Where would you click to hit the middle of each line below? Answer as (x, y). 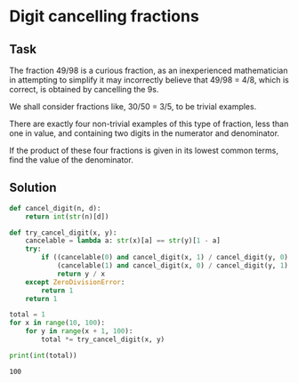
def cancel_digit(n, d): (55, 208)
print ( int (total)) (43, 355)
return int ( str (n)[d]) (67, 216)
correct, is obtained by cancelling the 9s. (84, 89)
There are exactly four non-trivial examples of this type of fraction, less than (149, 124)
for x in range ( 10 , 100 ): (57, 323)
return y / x (81, 274)
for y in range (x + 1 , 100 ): (79, 331)
